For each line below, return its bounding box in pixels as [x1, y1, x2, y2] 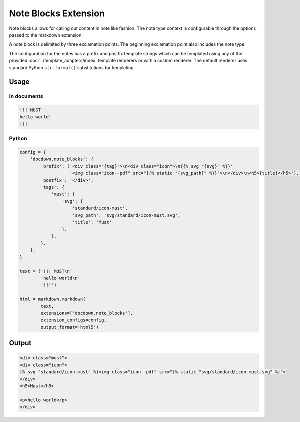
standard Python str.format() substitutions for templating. [9, 64, 135, 70]
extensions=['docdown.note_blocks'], [40, 310, 133, 316]
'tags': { [40, 184, 65, 190]
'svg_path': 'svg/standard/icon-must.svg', [72, 212, 181, 218]
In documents [9, 93, 43, 100]
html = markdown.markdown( [19, 296, 86, 302]
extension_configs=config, [40, 317, 107, 323]
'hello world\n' [40, 275, 81, 281]
